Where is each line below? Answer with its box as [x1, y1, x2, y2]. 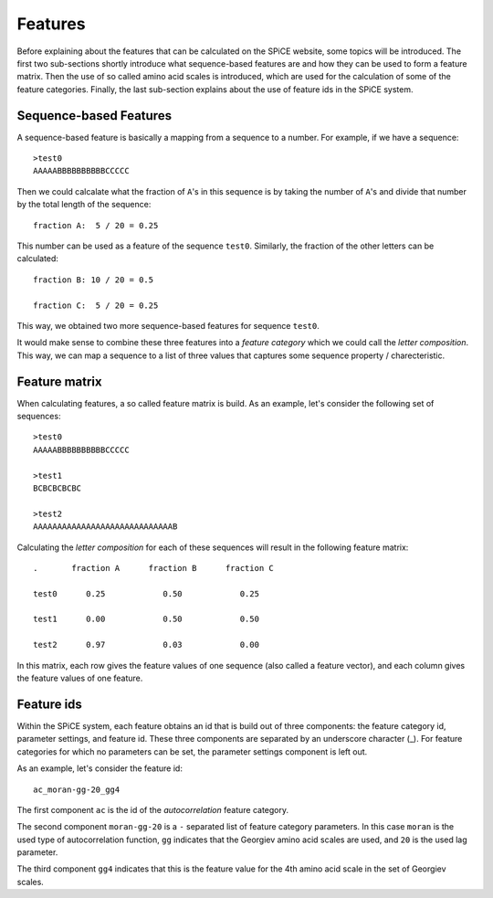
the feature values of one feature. [16, 672, 143, 684]
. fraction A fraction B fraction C [33, 563, 274, 573]
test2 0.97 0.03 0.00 [33, 639, 260, 650]
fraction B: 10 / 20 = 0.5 [33, 274, 154, 285]
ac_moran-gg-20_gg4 [33, 784, 121, 795]
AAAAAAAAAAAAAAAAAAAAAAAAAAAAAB [33, 522, 178, 532]
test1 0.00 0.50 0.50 [33, 614, 260, 625]
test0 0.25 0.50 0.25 [33, 588, 260, 598]
